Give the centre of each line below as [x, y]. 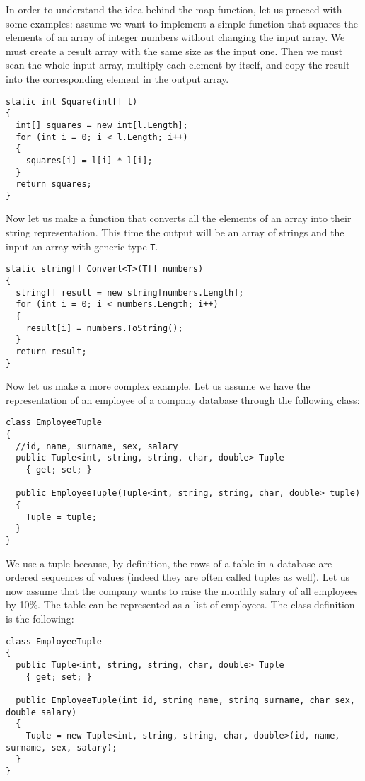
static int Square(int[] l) [72, 102]
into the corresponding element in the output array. [117, 78]
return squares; [54, 184]
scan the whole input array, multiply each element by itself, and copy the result [178, 65]
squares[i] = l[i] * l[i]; [89, 160]
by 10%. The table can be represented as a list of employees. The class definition [180, 604]
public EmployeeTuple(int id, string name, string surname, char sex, [185, 700]
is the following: [40, 618]
